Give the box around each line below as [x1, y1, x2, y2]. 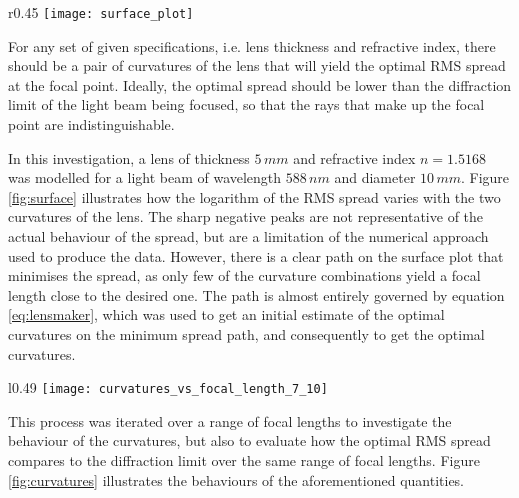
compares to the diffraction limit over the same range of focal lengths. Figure [8, 450, 480, 470]
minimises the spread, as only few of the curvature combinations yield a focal [8, 265, 481, 286]
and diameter [334, 167, 416, 188]
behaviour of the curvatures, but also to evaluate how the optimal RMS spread [8, 430, 491, 451]
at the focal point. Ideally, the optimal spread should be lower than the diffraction [8, 74, 512, 95]
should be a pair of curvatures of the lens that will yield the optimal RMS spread [8, 55, 506, 76]
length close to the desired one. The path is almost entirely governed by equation [8, 284, 505, 305]
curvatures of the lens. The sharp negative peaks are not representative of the [8, 206, 484, 227]
